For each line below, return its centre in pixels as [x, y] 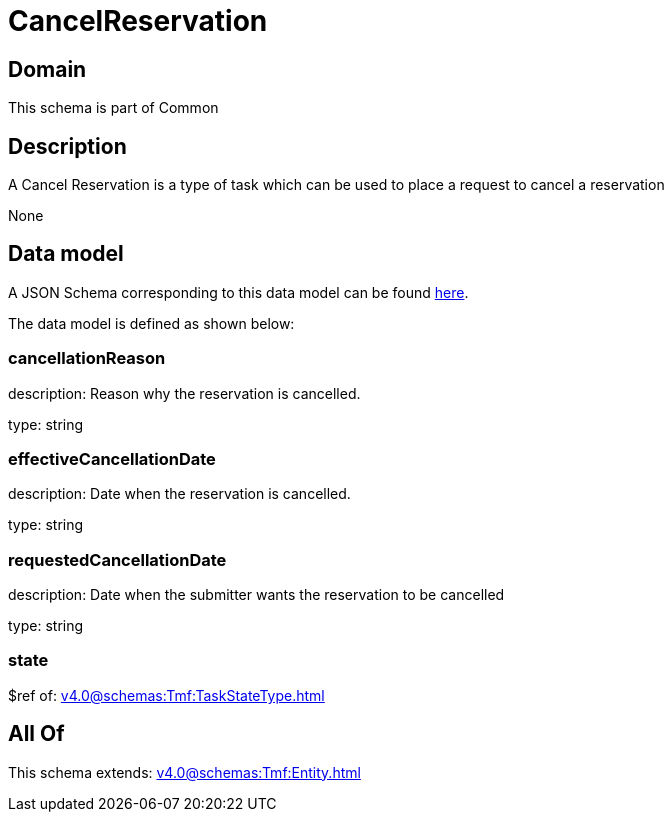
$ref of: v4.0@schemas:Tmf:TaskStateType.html [166, 695]
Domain [47, 69]
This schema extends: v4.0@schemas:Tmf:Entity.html [184, 772]
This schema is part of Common [113, 108]
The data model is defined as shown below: [151, 323]
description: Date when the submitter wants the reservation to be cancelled [256, 595]
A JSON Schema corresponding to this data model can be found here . [238, 292]
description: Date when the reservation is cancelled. [179, 494]
